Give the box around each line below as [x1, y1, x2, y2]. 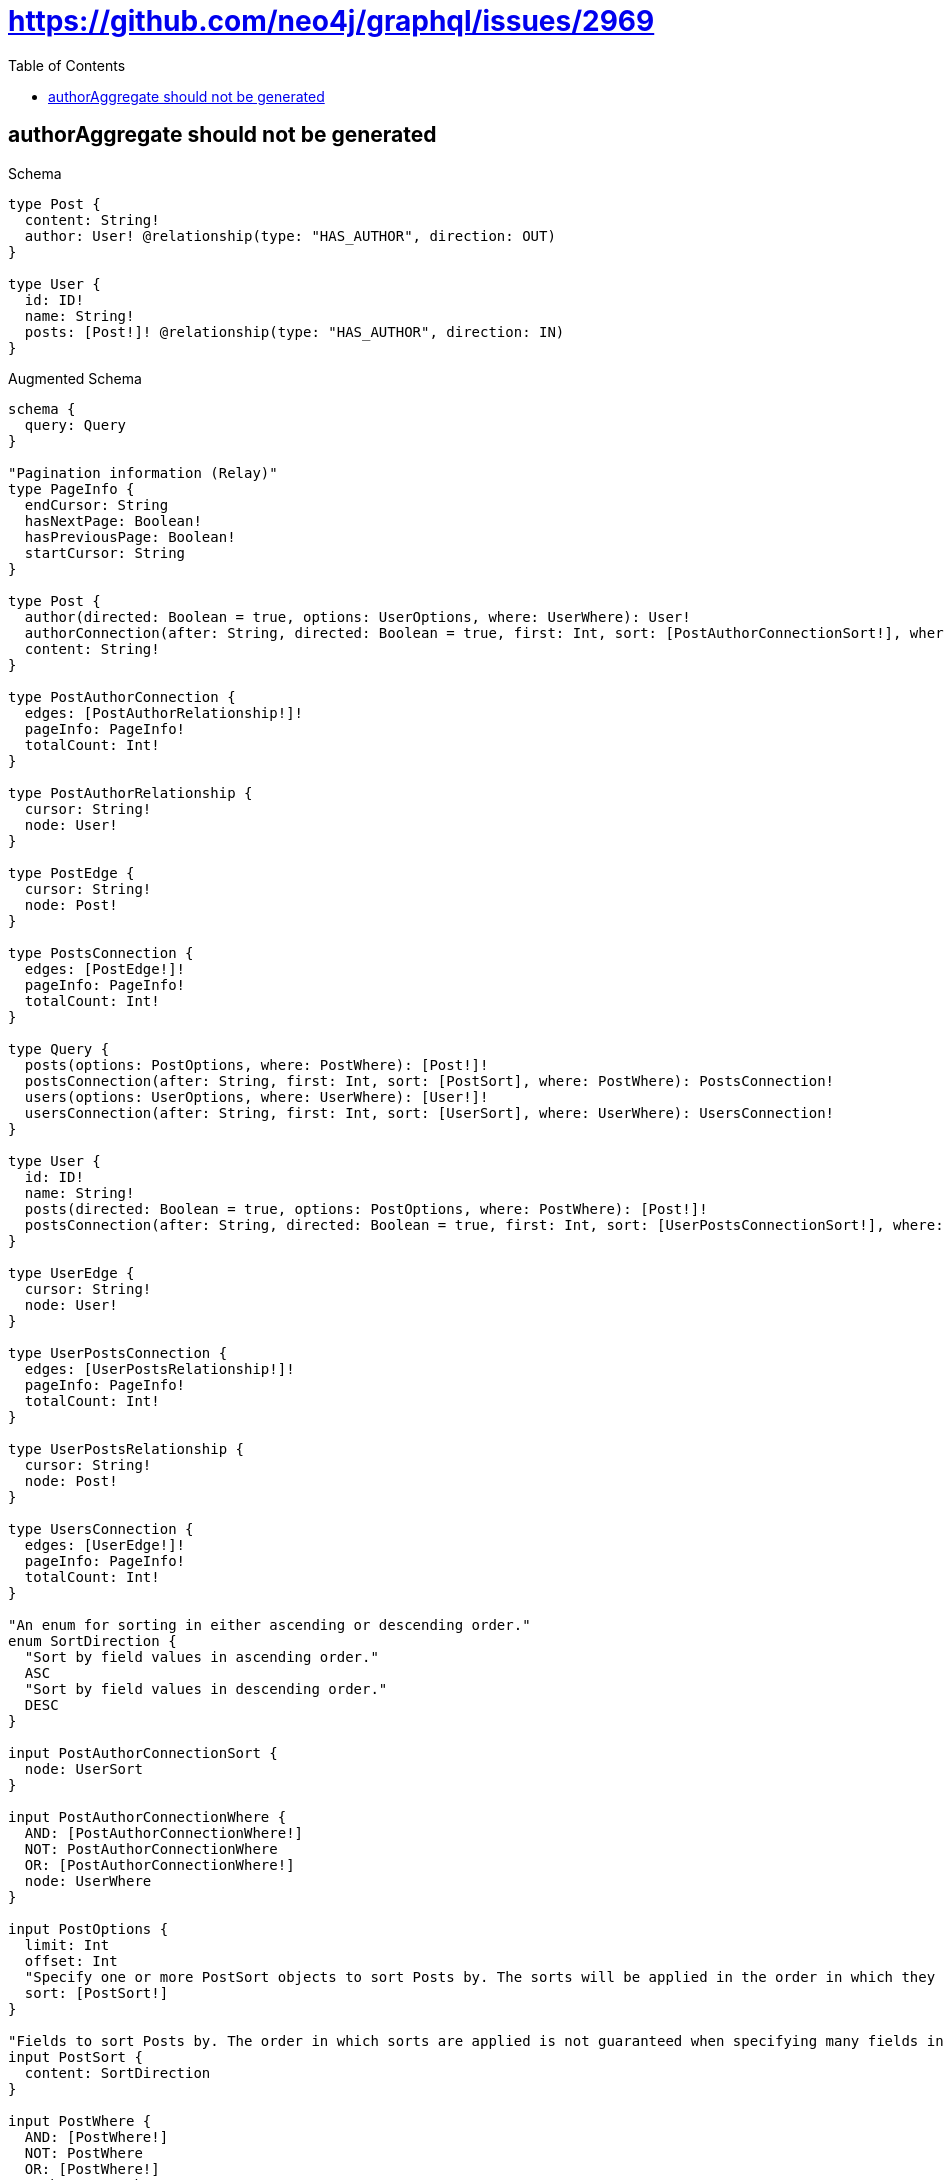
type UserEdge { [8, 1264, 135, 1281]
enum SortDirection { [8, 1632, 177, 1649]
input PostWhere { [8, 2112, 152, 2129]
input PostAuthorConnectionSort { [8, 1744, 278, 1761]
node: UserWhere [24, 1872, 152, 1889]
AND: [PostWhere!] [24, 2128, 169, 2145]
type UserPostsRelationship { [8, 1440, 245, 1457]
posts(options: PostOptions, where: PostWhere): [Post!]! [24, 1056, 489, 1073]
